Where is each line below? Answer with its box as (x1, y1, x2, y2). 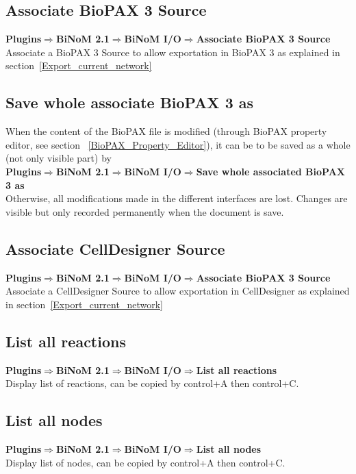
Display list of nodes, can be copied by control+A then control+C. (5, 455, 285, 469)
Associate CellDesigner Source (5, 238, 225, 259)
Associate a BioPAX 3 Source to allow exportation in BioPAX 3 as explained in (5, 45, 340, 59)
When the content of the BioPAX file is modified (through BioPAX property (5, 124, 327, 138)
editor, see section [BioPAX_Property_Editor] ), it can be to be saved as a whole (5, 137, 351, 151)
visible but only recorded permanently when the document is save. (5, 204, 284, 219)
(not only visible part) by (5, 151, 112, 165)
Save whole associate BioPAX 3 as (5, 92, 254, 113)
